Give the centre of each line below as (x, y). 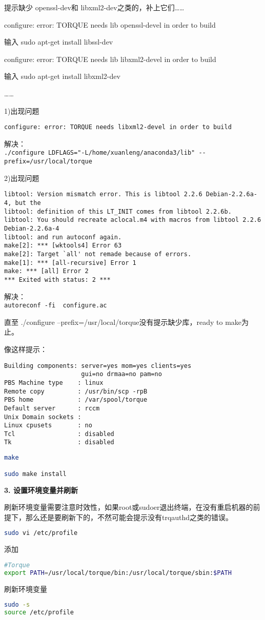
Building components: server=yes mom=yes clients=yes (98, 366)
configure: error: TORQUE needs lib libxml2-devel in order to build (110, 59)
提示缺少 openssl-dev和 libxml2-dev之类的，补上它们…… (94, 7)
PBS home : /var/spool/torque (76, 400)
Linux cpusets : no (48, 426)
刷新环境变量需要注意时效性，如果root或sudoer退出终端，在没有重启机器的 (129, 507)
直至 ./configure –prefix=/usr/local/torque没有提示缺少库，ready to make (123, 322)
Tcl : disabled (59, 434)
